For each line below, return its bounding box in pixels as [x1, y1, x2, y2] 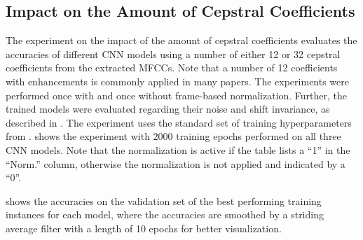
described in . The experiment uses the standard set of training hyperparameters [6, 115, 352, 129]
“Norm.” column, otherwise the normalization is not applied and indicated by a [6, 156, 345, 171]
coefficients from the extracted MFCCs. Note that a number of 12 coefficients [6, 60, 338, 75]
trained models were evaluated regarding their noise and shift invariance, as [6, 101, 330, 116]
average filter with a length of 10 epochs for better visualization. [6, 220, 282, 235]
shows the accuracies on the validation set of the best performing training [6, 193, 322, 208]
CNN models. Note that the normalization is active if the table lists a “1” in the [6, 142, 350, 157]
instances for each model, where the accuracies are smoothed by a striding [6, 207, 324, 222]
